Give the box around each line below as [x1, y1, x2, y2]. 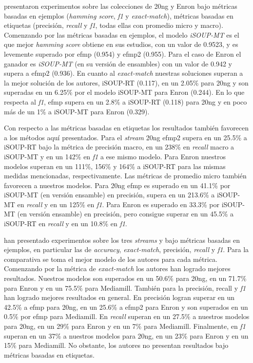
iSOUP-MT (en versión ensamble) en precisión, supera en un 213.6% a [4, 190, 215, 200]
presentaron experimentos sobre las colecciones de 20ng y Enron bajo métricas [4, 1, 237, 11]
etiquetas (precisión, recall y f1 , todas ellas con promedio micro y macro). [4, 20, 223, 30]
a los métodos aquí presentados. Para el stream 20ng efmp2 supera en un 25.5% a [4, 132, 247, 142]
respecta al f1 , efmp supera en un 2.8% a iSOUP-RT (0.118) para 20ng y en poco [4, 96, 247, 107]
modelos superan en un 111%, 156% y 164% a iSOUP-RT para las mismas [4, 161, 226, 171]
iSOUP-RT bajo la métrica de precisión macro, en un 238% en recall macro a [4, 142, 234, 152]
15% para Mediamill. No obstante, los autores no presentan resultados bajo [4, 340, 229, 350]
